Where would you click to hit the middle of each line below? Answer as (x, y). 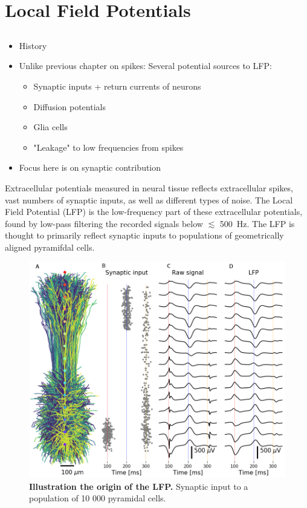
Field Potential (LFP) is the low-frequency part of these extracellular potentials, (154, 212)
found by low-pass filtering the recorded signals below (104, 223)
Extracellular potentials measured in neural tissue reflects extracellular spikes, (149, 187)
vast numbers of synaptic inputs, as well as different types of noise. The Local (149, 200)
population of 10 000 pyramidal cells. (98, 498)
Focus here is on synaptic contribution (90, 167)
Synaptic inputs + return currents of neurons (117, 86)
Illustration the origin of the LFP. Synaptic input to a (139, 486)
